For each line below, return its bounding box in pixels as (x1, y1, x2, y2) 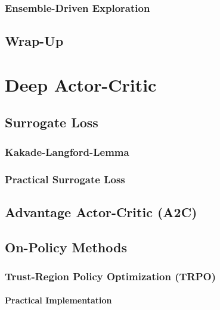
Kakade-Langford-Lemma (5, 144, 129, 159)
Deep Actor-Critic (5, 72, 157, 96)
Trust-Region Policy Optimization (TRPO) (5, 268, 216, 283)
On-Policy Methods (5, 237, 127, 256)
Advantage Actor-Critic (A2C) (5, 202, 197, 221)
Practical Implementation (5, 294, 112, 306)
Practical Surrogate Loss (5, 171, 125, 186)
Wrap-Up (5, 32, 64, 50)
